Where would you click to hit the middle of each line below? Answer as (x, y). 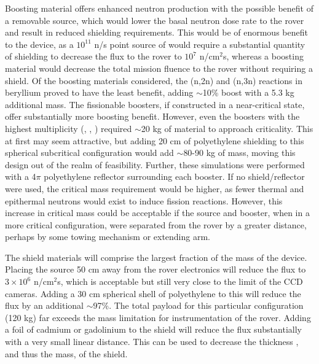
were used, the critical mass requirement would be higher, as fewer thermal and (155, 188)
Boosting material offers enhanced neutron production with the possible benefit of (159, 8)
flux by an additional (44, 305)
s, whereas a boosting (263, 56)
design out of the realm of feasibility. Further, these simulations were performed (155, 164)
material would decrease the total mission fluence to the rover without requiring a (159, 68)
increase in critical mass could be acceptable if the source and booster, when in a (157, 213)
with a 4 (21, 176)
